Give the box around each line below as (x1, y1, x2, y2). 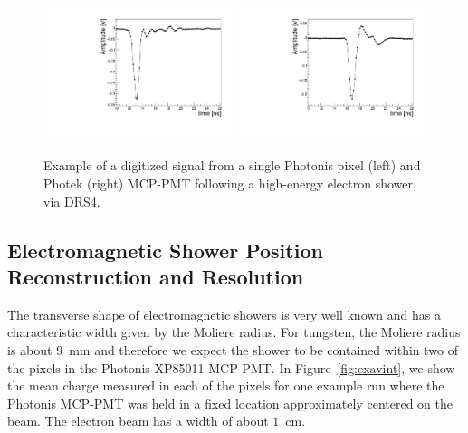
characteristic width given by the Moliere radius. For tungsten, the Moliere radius (7, 322, 461, 342)
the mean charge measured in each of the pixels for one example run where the (7, 376, 444, 395)
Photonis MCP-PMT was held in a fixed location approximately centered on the (7, 393, 454, 412)
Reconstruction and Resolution (7, 262, 304, 290)
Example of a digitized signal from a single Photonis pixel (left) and (43, 156, 421, 175)
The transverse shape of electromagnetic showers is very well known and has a (7, 304, 441, 323)
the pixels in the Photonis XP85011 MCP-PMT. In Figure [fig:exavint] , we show (7, 358, 455, 377)
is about (7, 340, 53, 359)
